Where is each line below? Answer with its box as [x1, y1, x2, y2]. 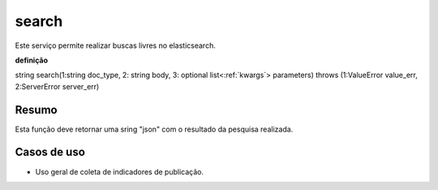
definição [15, 55, 49, 65]
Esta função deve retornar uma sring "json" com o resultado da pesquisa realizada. [15, 124, 294, 134]
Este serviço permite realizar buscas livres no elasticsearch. [15, 41, 217, 50]
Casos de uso [15, 145, 85, 159]
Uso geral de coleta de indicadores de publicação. [35, 166, 204, 176]
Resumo [15, 102, 58, 117]
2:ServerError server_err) [15, 81, 100, 91]
